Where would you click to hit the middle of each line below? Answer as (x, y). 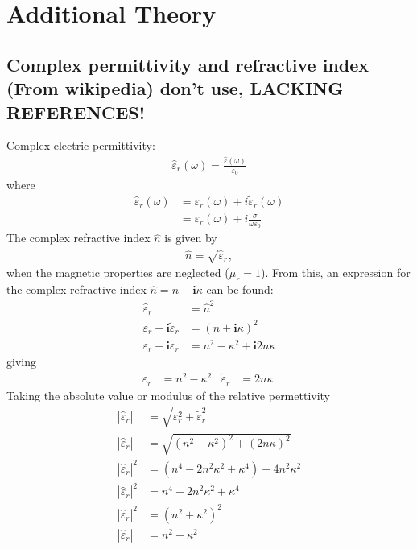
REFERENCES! (76, 111)
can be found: (240, 289)
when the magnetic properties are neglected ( (118, 272)
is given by (191, 238)
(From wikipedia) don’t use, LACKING (175, 88)
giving (21, 362)
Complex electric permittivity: (81, 145)
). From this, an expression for (335, 272)
